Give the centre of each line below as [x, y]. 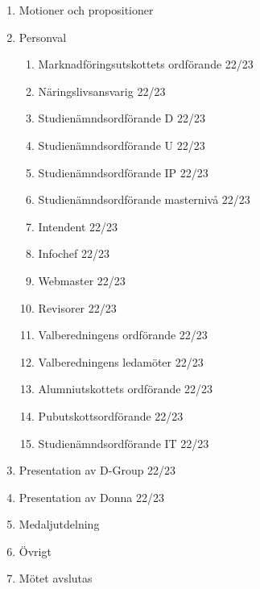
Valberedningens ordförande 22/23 [123, 335]
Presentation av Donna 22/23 [91, 497]
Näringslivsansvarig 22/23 [102, 91]
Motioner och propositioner [86, 10]
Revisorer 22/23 [77, 307]
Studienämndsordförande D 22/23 [122, 118]
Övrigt [35, 551]
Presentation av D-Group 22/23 [97, 470]
